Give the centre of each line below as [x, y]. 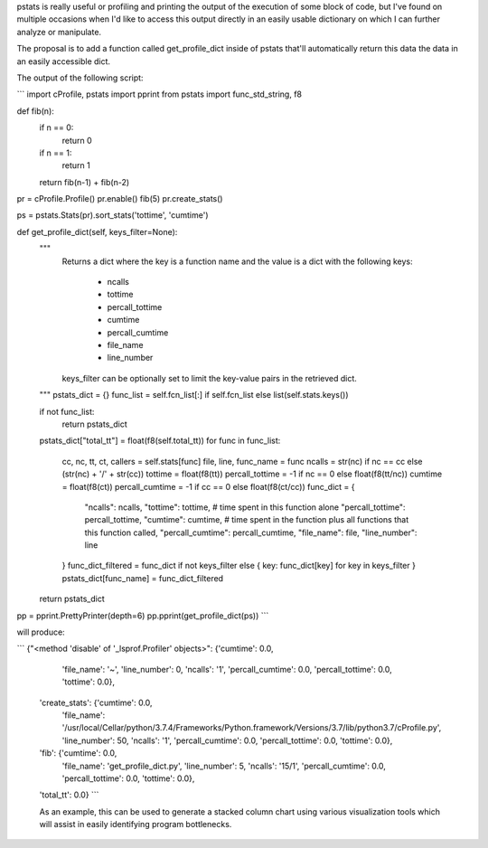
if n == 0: [56, 127]
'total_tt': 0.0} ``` [69, 795]
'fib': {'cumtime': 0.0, [78, 753]
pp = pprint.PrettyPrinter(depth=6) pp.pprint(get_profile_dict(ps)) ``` [143, 616]
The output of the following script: [80, 78]
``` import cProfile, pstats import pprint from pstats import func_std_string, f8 [160, 94]
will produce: [41, 632]
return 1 [76, 165]
